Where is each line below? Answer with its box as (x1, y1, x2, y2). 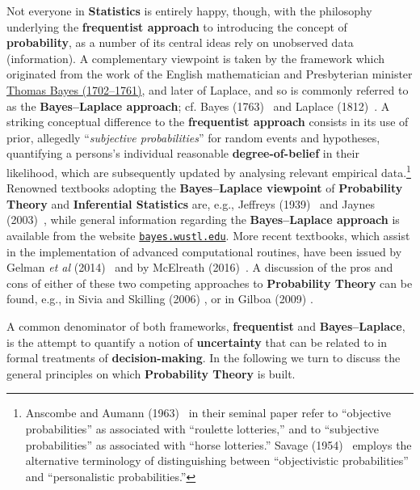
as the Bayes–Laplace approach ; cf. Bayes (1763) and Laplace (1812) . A (6, 97, 390, 114)
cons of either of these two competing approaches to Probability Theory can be (6, 274, 413, 291)
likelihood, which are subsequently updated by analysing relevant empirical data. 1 (6, 161, 411, 180)
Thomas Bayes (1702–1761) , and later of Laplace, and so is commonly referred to (6, 81, 409, 98)
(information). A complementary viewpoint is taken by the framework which (6, 49, 385, 66)
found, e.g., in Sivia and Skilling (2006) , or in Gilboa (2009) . (6, 290, 313, 307)
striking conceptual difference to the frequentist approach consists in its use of (6, 113, 409, 130)
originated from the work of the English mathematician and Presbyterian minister (6, 65, 413, 82)
